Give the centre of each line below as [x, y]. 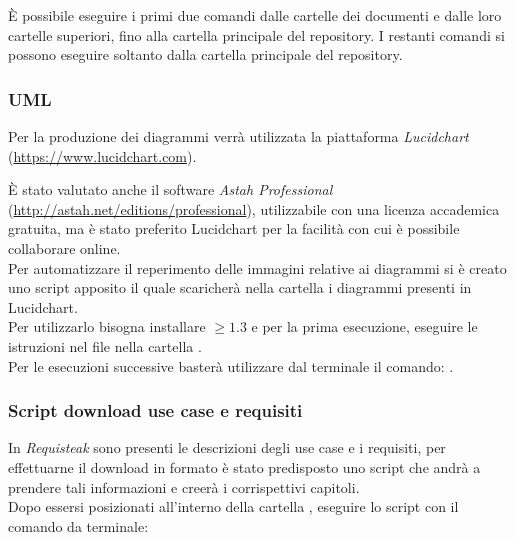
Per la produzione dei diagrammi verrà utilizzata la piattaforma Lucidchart [238, 136]
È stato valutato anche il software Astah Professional [170, 189]
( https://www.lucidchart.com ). [102, 155]
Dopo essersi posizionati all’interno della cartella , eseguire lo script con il [233, 506]
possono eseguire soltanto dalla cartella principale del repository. [205, 54]
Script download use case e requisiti [155, 410]
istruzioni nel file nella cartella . [105, 345]
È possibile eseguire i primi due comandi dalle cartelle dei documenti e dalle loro [255, 15]
